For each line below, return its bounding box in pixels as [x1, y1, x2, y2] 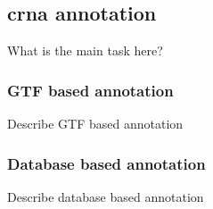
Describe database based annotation [7, 187, 204, 205]
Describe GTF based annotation [7, 114, 184, 133]
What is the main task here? [7, 41, 163, 60]
